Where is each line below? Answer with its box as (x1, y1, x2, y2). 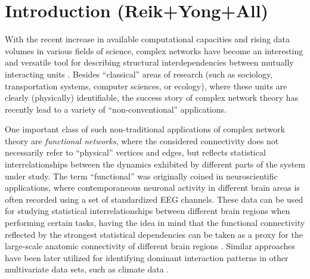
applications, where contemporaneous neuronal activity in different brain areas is (5, 181, 300, 194)
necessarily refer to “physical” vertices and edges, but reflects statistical (5, 146, 266, 159)
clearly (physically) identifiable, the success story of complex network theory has (5, 91, 299, 104)
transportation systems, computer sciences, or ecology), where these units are (5, 79, 287, 92)
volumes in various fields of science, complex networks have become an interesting (5, 44, 303, 57)
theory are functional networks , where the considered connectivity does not (5, 134, 279, 147)
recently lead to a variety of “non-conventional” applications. (5, 103, 227, 115)
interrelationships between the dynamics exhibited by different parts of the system (5, 158, 305, 170)
